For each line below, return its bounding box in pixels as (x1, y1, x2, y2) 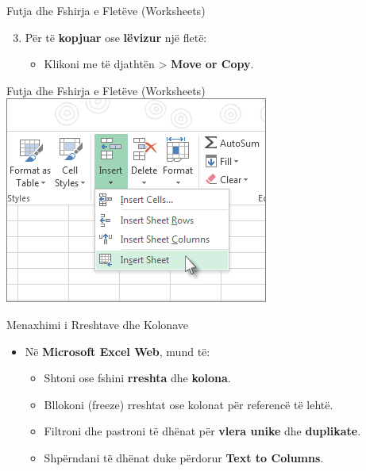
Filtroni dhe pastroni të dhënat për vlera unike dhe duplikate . (44, 423, 361, 439)
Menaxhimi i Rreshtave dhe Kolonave (6, 316, 188, 332)
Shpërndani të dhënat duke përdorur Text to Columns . (44, 449, 324, 465)
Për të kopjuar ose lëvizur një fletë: (25, 29, 207, 45)
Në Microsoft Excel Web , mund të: (25, 343, 210, 359)
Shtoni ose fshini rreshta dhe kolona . (44, 370, 231, 386)
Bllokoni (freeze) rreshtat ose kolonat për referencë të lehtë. (44, 396, 333, 412)
